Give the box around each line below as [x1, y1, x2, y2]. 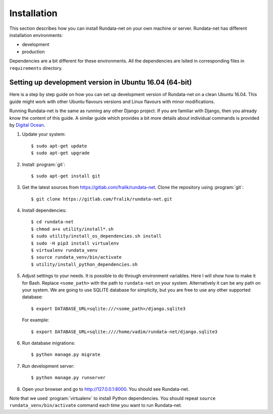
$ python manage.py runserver [31, 375, 106, 381]
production [22, 49, 45, 55]
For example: [22, 317, 50, 323]
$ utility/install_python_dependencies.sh [31, 261, 138, 267]
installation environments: [9, 32, 63, 38]
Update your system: [22, 131, 66, 137]
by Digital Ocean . [9, 122, 45, 128]
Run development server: [22, 363, 75, 369]
